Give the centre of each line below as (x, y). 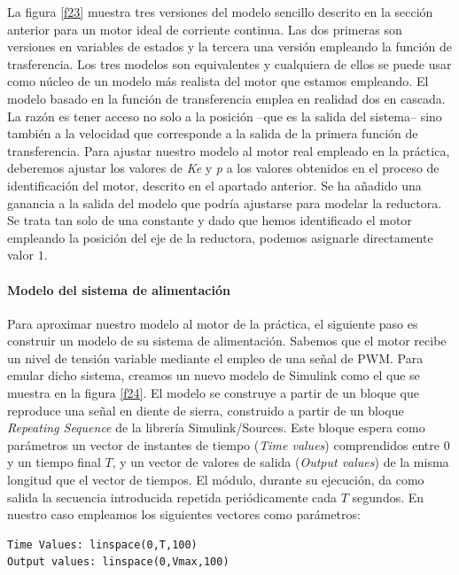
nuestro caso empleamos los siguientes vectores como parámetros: (184, 514)
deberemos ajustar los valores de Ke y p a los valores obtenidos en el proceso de (223, 168)
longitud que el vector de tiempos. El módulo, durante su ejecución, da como (216, 480)
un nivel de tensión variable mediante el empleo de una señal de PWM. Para (215, 357)
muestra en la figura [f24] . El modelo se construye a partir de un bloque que (213, 393)
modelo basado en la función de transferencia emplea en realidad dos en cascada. (226, 98)
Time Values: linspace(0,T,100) (102, 544)
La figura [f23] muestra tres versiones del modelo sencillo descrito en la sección (220, 12)
